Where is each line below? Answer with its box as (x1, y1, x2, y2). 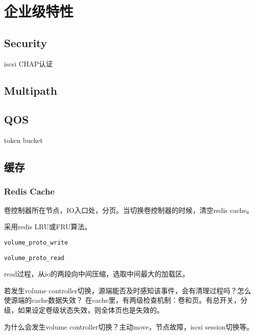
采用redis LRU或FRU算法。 (4, 221, 92, 232)
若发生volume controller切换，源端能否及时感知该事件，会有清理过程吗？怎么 (4, 285, 252, 295)
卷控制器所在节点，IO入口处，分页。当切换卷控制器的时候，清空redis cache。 (4, 204, 254, 215)
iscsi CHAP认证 (4, 58, 53, 68)
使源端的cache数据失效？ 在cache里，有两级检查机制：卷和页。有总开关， (4, 295, 241, 305)
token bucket (4, 135, 43, 145)
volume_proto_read (4, 254, 64, 262)
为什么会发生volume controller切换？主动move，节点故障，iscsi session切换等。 (4, 321, 254, 332)
